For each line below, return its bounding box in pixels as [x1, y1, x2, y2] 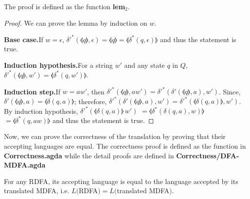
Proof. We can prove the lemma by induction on [4, 17, 147, 28]
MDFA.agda [4, 160, 46, 170]
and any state [124, 60, 165, 70]
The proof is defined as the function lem [4, 1, 125, 11]
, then [87, 86, 105, 96]
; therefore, [74, 96, 107, 106]
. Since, [219, 86, 241, 96]
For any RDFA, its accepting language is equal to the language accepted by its [4, 176, 238, 186]
